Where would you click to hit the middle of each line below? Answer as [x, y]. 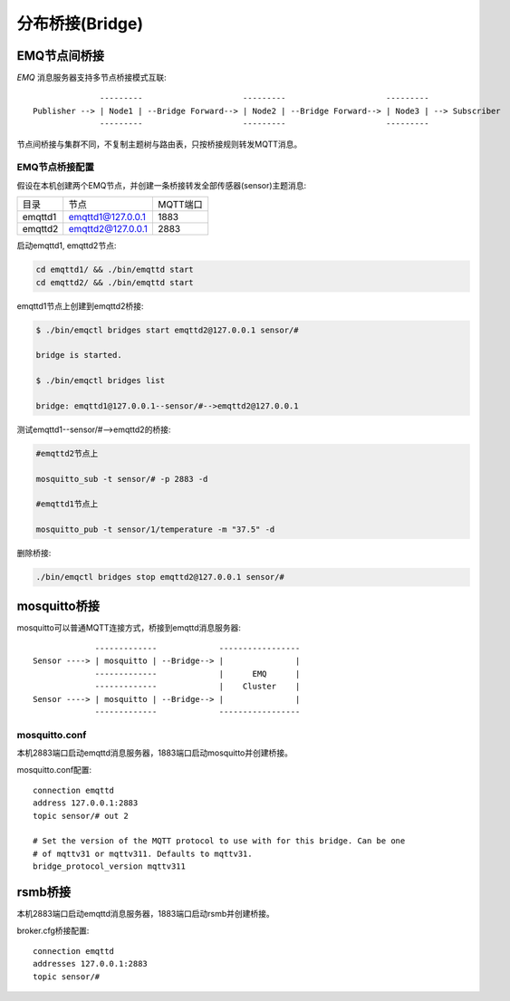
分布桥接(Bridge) [80, 24]
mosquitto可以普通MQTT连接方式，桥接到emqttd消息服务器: [129, 627]
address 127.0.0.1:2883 [86, 803]
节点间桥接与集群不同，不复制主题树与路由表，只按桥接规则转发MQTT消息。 [159, 144]
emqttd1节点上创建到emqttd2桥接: [80, 306]
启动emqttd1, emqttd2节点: [67, 245]
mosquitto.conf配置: [54, 769]
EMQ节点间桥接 [60, 56]
